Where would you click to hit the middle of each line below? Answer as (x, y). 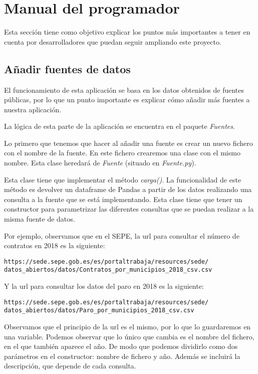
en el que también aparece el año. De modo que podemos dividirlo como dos (121, 346)
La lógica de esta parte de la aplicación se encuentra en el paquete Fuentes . (119, 126)
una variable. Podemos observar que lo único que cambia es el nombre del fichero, (129, 336)
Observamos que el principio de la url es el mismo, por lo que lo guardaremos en (127, 327)
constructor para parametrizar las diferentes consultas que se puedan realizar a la (129, 209)
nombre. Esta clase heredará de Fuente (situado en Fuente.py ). (100, 163)
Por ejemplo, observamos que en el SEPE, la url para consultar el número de (122, 235)
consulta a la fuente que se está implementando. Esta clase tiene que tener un (123, 199)
